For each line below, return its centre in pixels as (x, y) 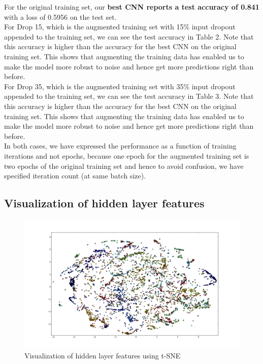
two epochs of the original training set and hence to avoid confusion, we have (124, 166)
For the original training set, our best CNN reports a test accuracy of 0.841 (132, 7)
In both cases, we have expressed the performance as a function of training (120, 146)
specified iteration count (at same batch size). (75, 176)
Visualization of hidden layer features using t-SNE (103, 355)
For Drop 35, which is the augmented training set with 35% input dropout (120, 86)
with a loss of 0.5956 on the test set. (60, 16)
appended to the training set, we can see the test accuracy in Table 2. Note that (129, 36)
